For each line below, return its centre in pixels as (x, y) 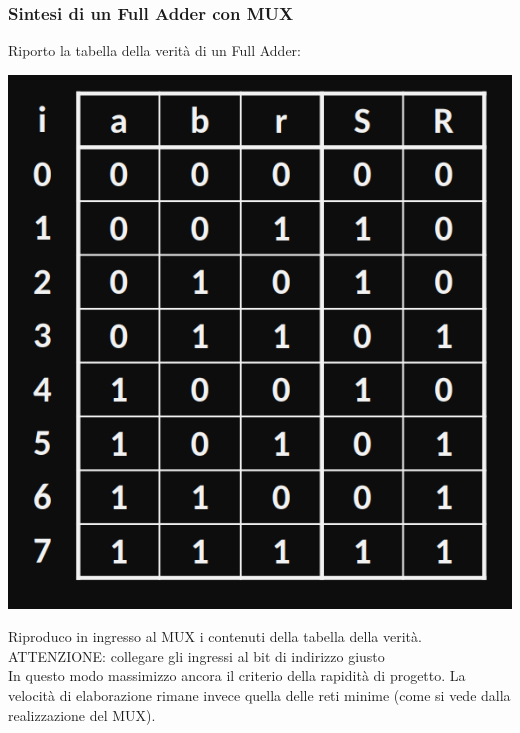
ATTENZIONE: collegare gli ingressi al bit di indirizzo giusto (196, 655)
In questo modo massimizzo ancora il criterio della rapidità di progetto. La (237, 675)
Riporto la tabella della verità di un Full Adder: (155, 50)
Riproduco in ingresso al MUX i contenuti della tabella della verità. (215, 636)
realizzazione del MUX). (82, 714)
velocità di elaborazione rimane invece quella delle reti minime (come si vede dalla (259, 694)
